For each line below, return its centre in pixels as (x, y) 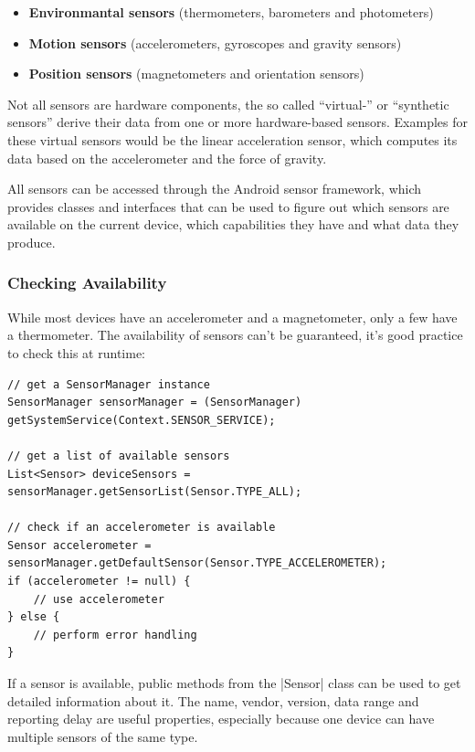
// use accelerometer (99, 599)
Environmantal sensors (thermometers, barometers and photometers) (231, 12)
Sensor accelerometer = (79, 545)
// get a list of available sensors (119, 455)
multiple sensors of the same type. (103, 736)
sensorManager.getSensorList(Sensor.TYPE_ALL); (155, 492)
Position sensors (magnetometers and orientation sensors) (196, 74)
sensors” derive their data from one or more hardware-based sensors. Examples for (237, 122)
